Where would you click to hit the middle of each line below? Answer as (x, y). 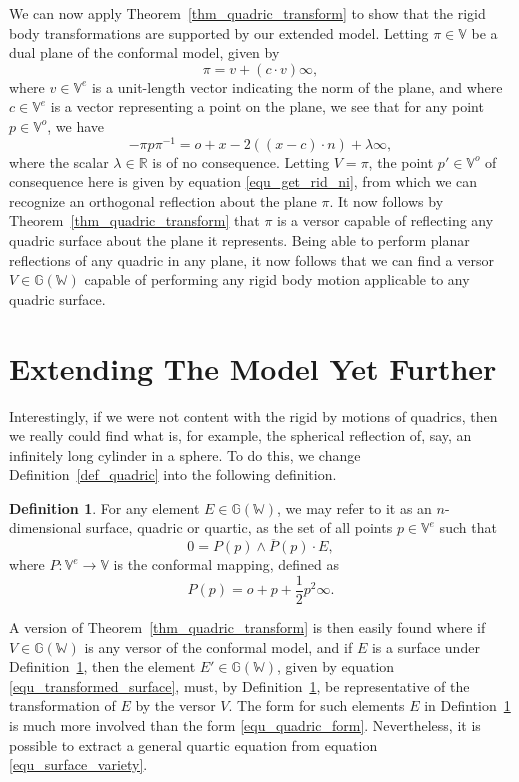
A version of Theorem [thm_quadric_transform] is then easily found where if (247, 626)
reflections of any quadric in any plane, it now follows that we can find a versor (251, 259)
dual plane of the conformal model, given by (144, 52)
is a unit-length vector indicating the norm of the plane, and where (297, 86)
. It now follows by (386, 200)
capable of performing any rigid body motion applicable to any (277, 279)
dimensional (45, 527)
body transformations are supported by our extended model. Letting (219, 32)
